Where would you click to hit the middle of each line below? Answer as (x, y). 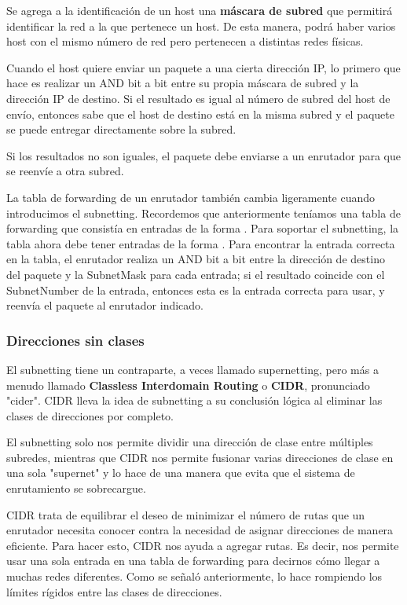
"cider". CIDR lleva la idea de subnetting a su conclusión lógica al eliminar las (194, 400)
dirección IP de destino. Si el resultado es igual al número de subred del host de (198, 98)
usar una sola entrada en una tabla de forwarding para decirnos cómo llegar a (193, 561)
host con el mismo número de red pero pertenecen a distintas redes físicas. (185, 41)
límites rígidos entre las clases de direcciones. (114, 591)
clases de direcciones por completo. (90, 415)
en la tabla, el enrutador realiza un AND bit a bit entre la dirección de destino (196, 259)
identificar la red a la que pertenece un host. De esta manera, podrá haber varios (201, 26)
